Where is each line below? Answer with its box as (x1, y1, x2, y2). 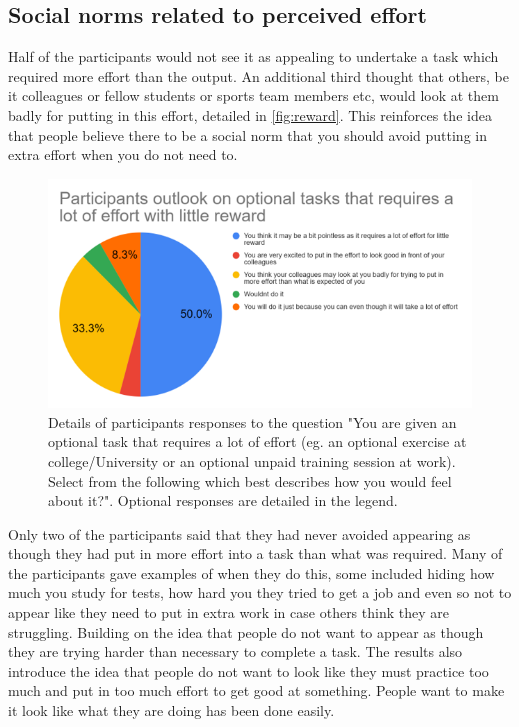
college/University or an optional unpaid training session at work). (48, 450, 456, 471)
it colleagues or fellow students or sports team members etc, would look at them (8, 85, 499, 106)
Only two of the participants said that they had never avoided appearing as (8, 523, 471, 544)
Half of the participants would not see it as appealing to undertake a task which (8, 46, 499, 67)
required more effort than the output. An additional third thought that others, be (8, 65, 509, 86)
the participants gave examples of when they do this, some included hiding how (8, 562, 495, 583)
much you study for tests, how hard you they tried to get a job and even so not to (8, 582, 512, 603)
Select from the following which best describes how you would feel (48, 470, 452, 491)
